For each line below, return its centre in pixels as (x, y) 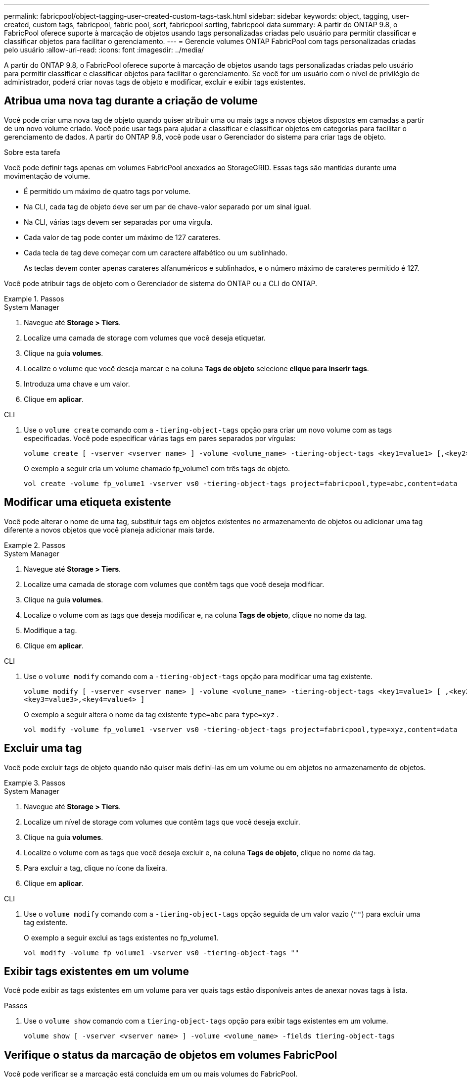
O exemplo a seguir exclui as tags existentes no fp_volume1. (121, 937)
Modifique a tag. (50, 630)
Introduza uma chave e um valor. (77, 384)
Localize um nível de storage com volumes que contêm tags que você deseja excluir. (162, 822)
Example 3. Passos (35, 783)
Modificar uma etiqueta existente (88, 502)
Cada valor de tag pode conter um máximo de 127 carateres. (122, 237)
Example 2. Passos (35, 545)
